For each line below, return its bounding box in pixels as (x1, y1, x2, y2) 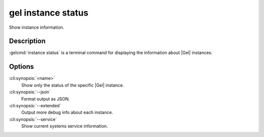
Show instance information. (9, 24, 65, 30)
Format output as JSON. (21, 96, 70, 102)
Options (9, 62, 34, 71)
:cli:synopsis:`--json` (9, 89, 51, 95)
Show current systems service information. (21, 123, 108, 129)
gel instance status (9, 7, 88, 18)
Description (9, 37, 46, 45)
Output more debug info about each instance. (21, 110, 113, 116)
